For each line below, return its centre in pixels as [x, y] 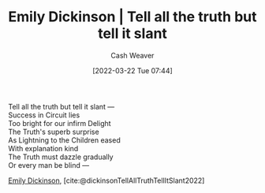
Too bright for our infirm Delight [60, 123]
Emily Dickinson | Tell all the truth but [132, 17]
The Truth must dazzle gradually [61, 157]
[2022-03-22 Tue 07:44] [132, 70]
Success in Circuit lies [44, 115]
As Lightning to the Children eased [64, 140]
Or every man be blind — [49, 165]
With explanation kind [43, 148]
